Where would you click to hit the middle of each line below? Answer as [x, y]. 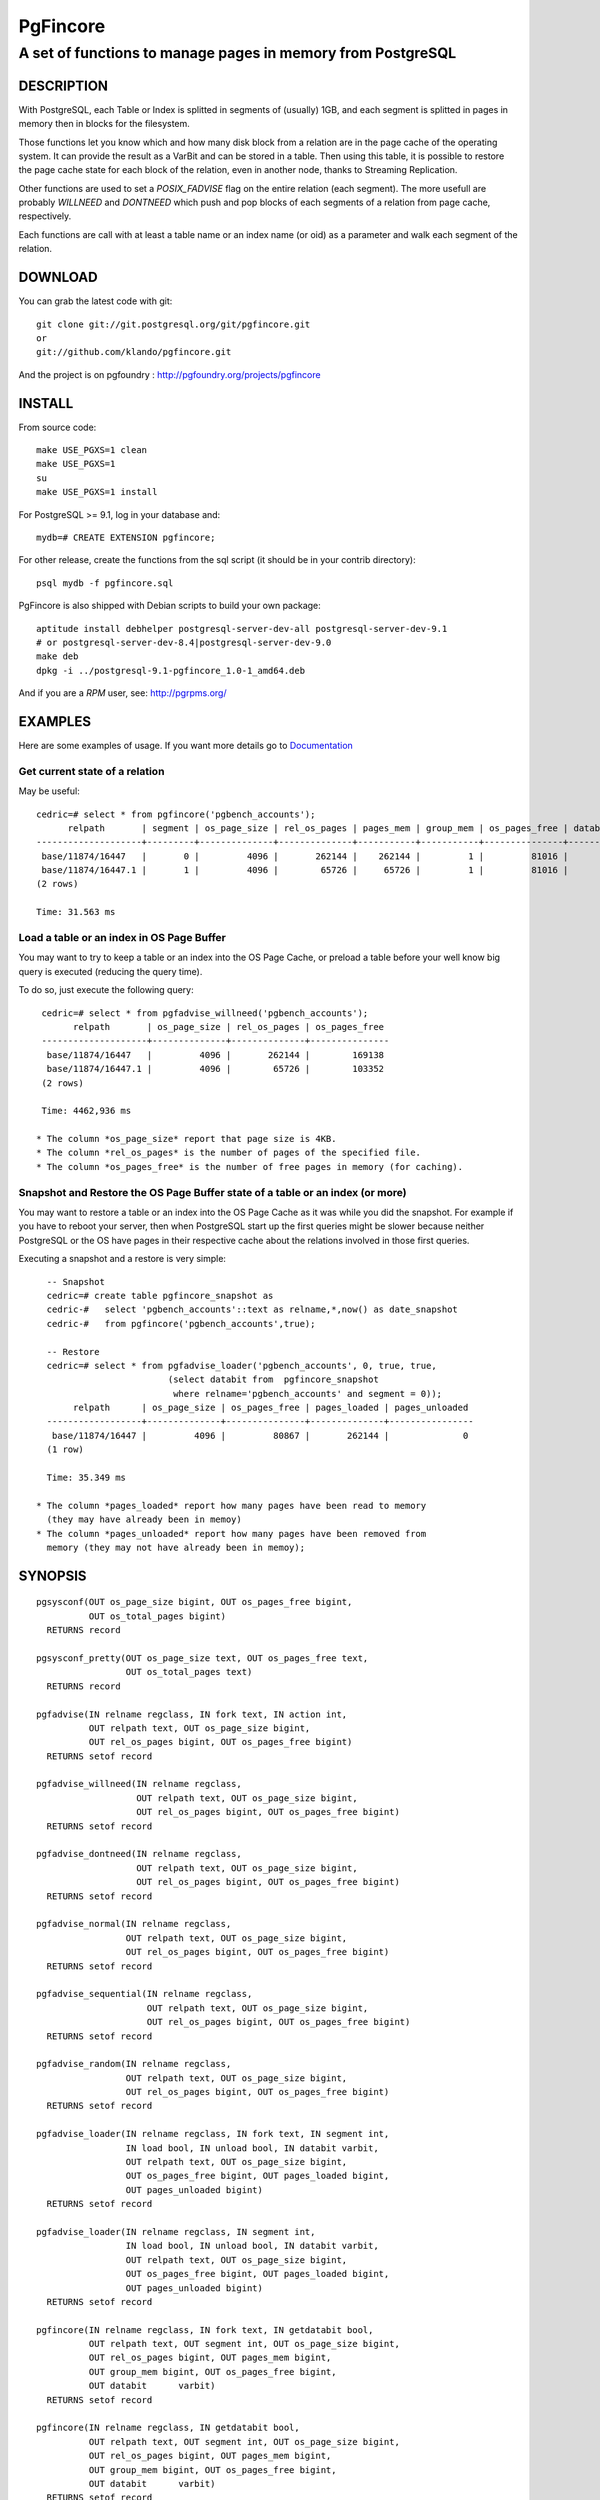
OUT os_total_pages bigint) [157, 1616]
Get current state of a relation [91, 771]
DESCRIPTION [63, 85]
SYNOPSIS [52, 1575]
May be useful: [49, 791]
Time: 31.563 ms [76, 912]
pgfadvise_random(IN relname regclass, [134, 2064]
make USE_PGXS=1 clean [92, 450]
